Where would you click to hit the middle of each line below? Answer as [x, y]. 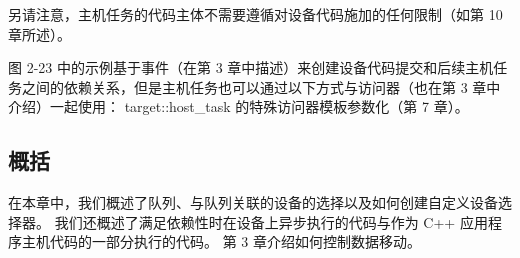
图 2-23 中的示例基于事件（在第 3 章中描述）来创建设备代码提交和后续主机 [251, 67]
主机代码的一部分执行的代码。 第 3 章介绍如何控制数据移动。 [221, 241]
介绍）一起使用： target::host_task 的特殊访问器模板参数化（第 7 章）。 [238, 106]
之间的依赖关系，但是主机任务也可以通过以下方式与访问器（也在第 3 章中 [261, 86]
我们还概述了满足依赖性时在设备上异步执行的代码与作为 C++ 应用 [271, 221]
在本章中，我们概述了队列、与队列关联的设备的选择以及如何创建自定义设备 [253, 202]
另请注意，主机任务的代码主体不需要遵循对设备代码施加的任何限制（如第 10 [255, 14]
